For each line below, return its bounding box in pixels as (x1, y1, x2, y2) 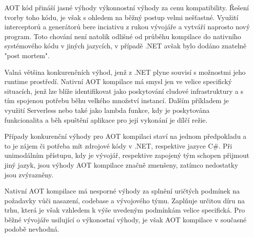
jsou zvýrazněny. (4, 169, 54, 179)
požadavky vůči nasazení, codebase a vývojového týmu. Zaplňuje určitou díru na (4, 195, 245, 205)
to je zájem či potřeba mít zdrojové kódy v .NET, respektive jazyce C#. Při (4, 140, 232, 151)
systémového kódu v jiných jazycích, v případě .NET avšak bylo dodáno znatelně (4, 41, 247, 51)
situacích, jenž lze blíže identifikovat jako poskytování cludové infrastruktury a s (4, 86, 244, 96)
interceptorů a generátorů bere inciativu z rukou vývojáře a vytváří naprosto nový (4, 22, 250, 32)
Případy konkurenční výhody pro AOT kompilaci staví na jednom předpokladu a (4, 131, 247, 141)
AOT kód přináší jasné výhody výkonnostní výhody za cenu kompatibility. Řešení (4, 2, 249, 12)
